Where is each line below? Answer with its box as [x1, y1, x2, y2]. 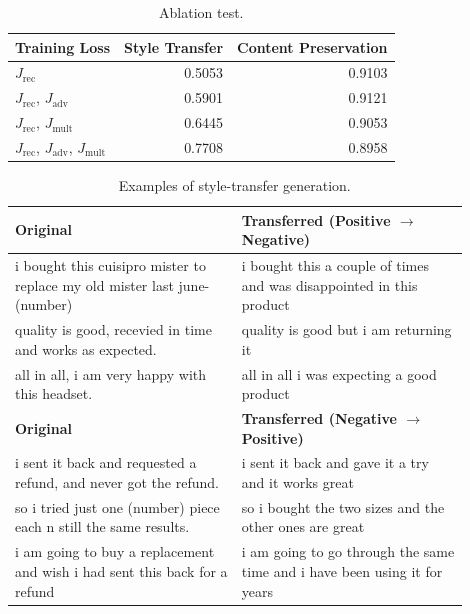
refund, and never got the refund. [15, 472, 219, 493]
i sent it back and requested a [15, 452, 197, 473]
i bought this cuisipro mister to [15, 255, 206, 276]
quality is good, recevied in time [15, 319, 212, 340]
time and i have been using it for [241, 560, 443, 581]
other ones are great [241, 516, 365, 537]
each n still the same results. [15, 516, 190, 537]
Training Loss [15, 36, 111, 57]
